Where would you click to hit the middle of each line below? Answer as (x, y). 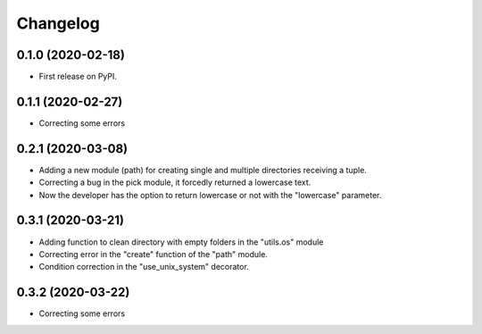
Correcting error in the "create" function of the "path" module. (153, 254)
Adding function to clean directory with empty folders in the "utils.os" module (181, 242)
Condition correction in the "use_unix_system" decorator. (144, 267)
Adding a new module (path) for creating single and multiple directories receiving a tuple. (203, 170)
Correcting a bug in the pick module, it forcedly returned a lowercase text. (175, 182)
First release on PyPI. (78, 77)
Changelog (58, 23)
